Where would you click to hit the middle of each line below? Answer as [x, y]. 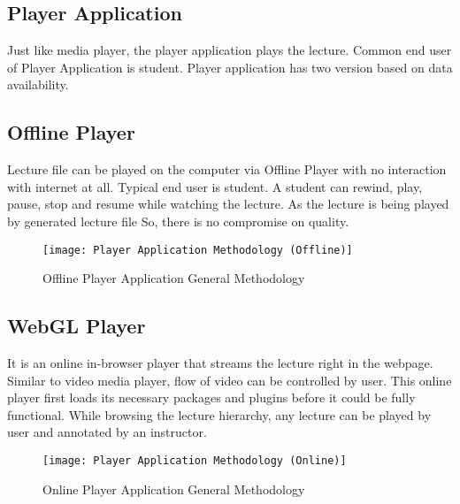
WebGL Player [77, 326]
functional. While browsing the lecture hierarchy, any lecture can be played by [219, 414]
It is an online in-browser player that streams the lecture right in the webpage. [220, 363]
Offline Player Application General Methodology [174, 278]
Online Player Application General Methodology [174, 489]
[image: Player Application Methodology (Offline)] [198, 250]
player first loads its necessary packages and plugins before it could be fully [211, 397]
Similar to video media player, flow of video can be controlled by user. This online [230, 380]
